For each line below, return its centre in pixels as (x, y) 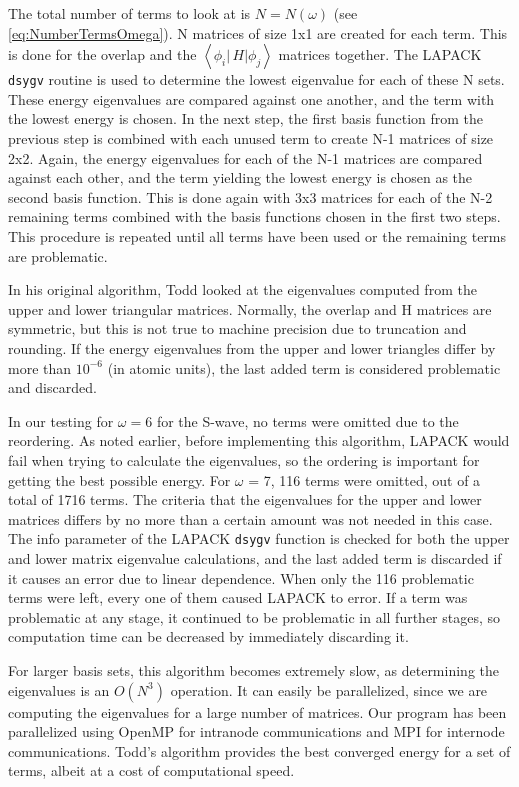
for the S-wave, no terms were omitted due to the (307, 420)
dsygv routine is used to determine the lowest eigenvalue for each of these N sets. (256, 79)
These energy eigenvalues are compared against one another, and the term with (251, 98)
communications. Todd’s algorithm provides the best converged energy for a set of (259, 750)
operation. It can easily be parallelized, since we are (329, 689)
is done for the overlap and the (102, 54)
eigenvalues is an (59, 689)
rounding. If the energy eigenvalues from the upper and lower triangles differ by (252, 347)
